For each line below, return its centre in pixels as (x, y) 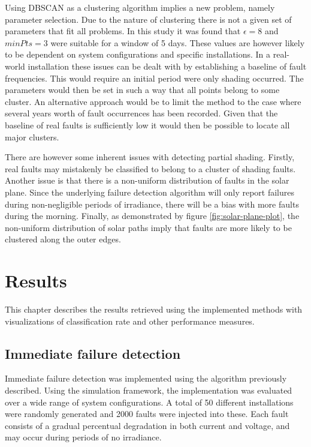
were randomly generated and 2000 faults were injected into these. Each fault (147, 414)
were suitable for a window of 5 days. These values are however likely (178, 42)
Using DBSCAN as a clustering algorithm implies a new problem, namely (140, 7)
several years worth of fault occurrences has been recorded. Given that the (141, 113)
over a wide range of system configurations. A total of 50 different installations (149, 402)
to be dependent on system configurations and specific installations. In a (138, 54)
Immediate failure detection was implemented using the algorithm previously (146, 378)
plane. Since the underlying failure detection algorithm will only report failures (150, 192)
